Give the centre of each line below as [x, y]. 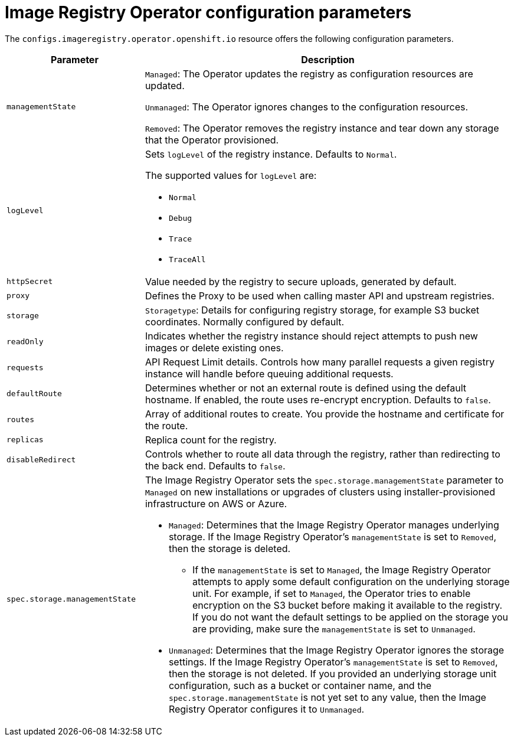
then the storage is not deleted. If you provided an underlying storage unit [333, 673]
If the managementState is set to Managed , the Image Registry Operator [341, 569]
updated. [165, 85]
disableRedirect [41, 460]
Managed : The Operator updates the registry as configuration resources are [309, 74]
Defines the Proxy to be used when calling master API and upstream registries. [320, 296]
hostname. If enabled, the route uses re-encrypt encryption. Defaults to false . [318, 399]
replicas [25, 440]
